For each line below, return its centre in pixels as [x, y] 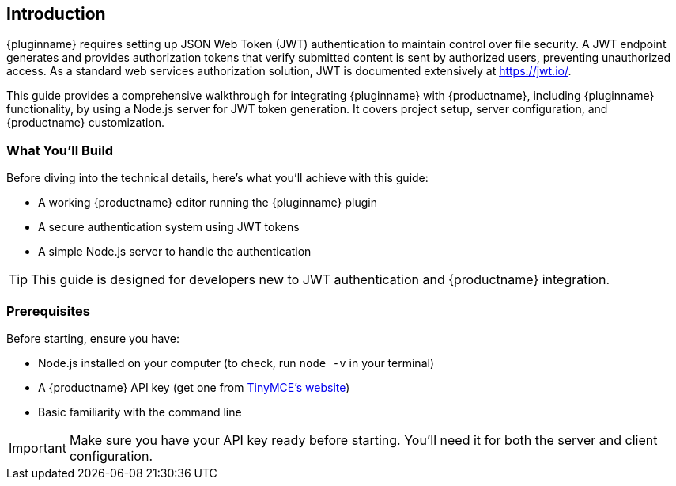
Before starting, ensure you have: [93, 338]
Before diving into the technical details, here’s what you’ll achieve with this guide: [217, 178]
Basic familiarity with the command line [140, 412]
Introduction [56, 14]
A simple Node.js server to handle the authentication [175, 252]
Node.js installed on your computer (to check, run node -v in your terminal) [236, 363]
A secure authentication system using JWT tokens [169, 227]
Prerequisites [48, 311]
